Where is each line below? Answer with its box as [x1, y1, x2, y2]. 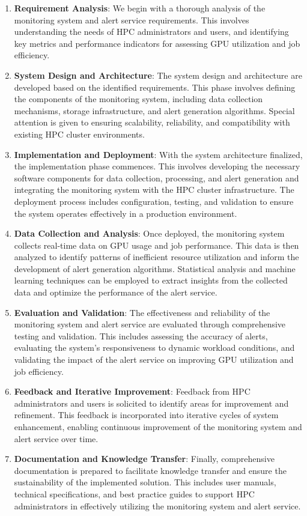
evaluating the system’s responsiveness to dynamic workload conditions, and [14, 341, 295, 354]
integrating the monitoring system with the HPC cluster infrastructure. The [14, 183, 294, 196]
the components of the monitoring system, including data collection [14, 93, 263, 105]
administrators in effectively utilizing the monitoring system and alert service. [14, 499, 301, 512]
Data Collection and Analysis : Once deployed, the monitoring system [14, 227, 285, 240]
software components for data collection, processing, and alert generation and [14, 171, 299, 184]
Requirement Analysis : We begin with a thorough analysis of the [14, 2, 266, 14]
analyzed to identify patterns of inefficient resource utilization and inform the [14, 250, 299, 263]
